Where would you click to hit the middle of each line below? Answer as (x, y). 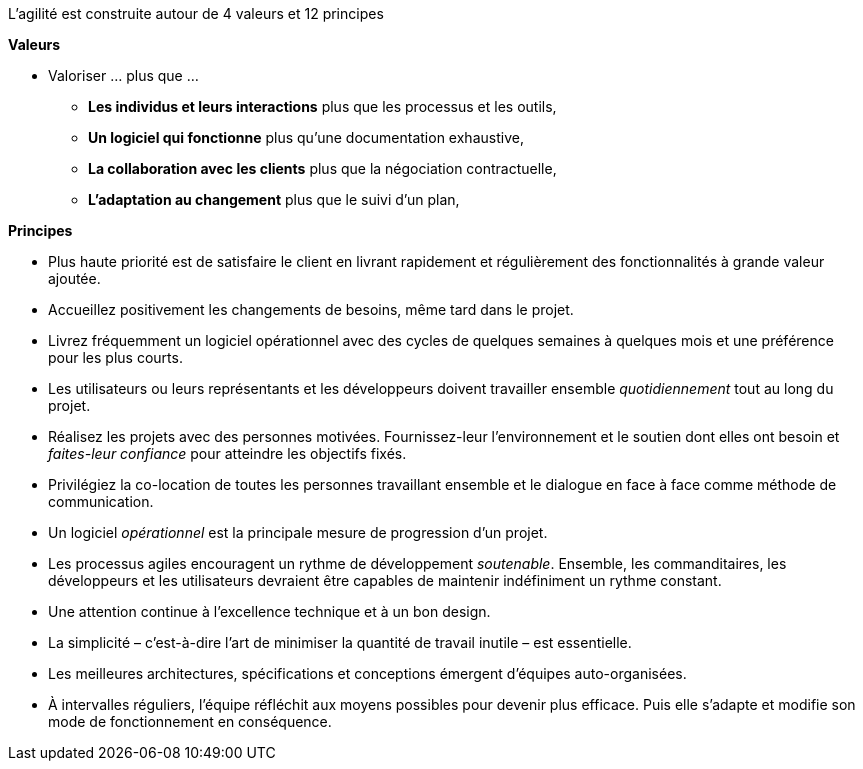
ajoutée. (74, 278)
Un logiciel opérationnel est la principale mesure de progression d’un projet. (298, 532)
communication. (101, 501)
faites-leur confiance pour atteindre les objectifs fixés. (227, 453)
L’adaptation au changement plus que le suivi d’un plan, (274, 199)
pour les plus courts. (115, 357)
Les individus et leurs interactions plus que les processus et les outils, (322, 106)
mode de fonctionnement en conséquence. (190, 721)
